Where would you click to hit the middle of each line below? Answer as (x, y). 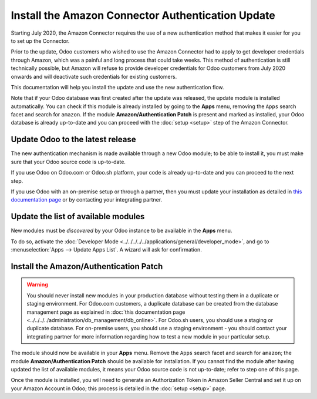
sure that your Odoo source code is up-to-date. (68, 162)
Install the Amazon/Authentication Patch (87, 266)
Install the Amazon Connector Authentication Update (143, 15)
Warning (37, 284)
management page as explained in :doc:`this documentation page (106, 312)
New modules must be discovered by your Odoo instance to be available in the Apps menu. (122, 231)
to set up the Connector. (40, 41)
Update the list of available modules (78, 217)
